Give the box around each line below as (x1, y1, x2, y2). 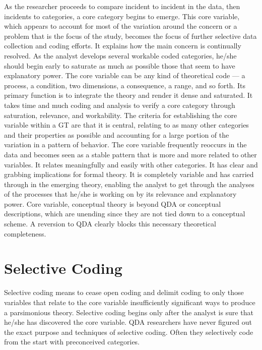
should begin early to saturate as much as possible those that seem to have (4, 60, 235, 71)
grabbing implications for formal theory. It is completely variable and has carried (4, 169, 254, 180)
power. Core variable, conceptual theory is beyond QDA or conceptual (4, 198, 221, 209)
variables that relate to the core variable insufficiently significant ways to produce (4, 297, 255, 307)
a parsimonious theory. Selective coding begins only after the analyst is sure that (4, 307, 253, 317)
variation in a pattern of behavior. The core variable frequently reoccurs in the (4, 139, 247, 150)
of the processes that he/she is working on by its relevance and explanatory (4, 189, 237, 199)
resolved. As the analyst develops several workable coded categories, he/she (4, 50, 237, 61)
